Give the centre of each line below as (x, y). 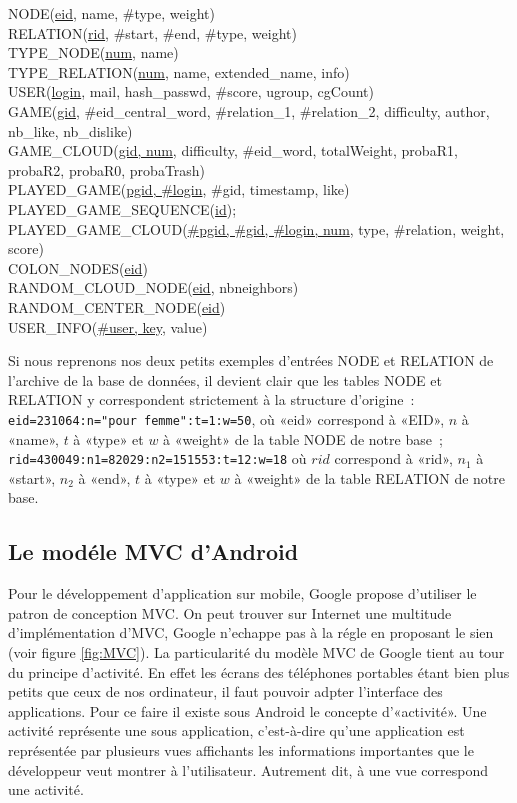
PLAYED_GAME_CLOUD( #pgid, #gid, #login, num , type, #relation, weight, (256, 228)
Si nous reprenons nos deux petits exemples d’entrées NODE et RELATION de (251, 360)
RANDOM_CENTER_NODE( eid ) (117, 306)
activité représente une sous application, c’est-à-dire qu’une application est (236, 730)
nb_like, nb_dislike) (70, 130)
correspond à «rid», (393, 458)
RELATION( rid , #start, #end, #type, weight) (152, 32)
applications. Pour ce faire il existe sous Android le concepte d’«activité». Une (247, 710)
